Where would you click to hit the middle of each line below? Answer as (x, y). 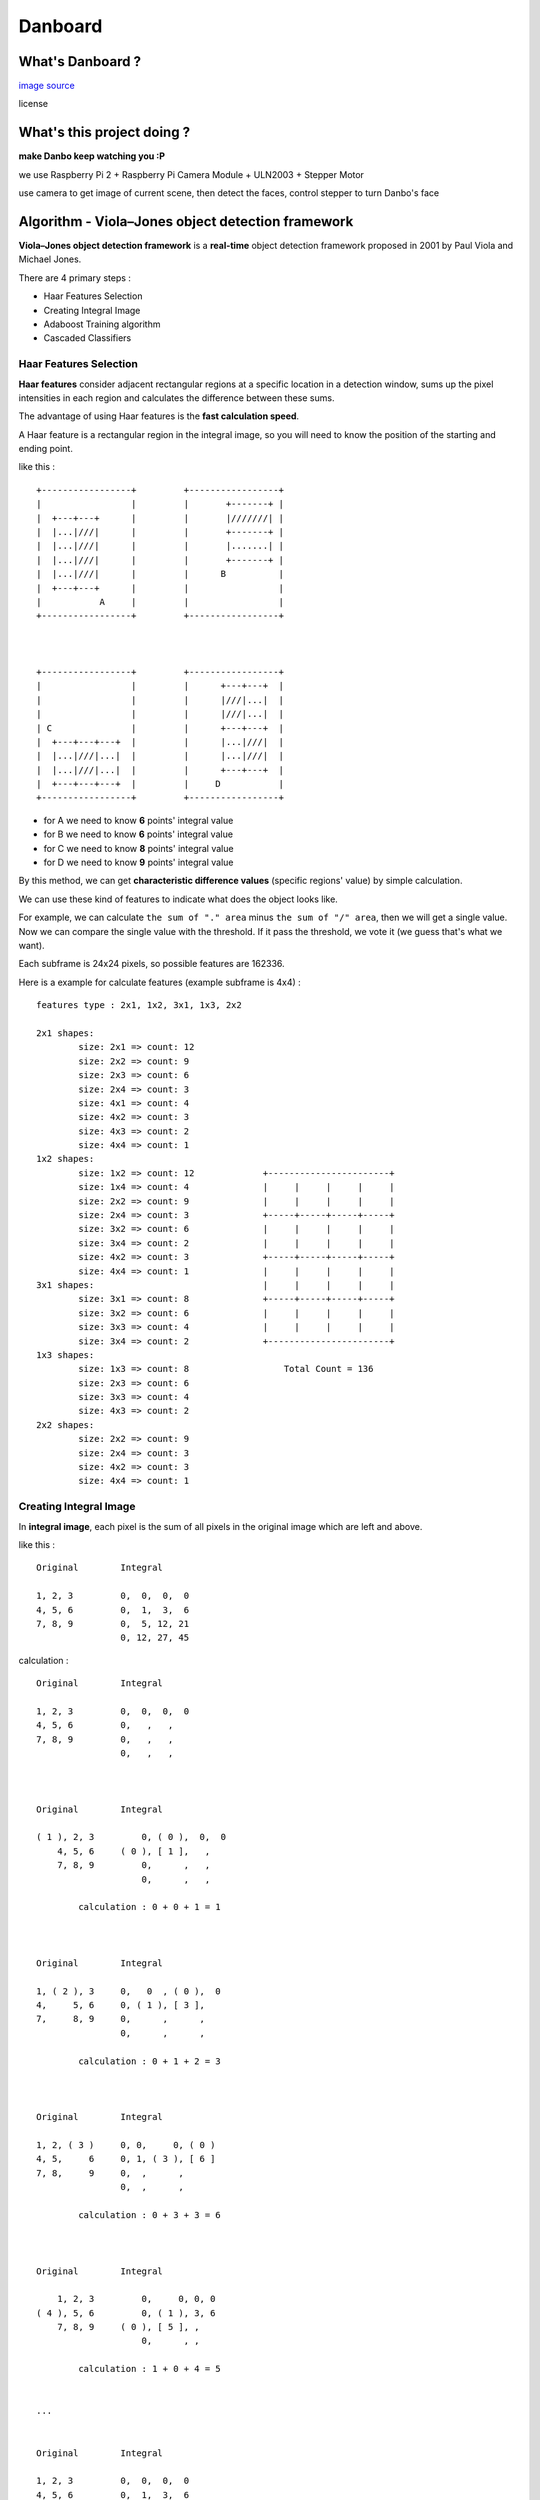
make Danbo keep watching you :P (91, 156)
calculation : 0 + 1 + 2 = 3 (150, 2061)
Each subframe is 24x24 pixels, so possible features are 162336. (151, 964)
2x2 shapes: (65, 1424)
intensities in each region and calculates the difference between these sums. (176, 397)
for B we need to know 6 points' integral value (138, 834)
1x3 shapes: (65, 1354)
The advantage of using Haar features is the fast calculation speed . (159, 416)
